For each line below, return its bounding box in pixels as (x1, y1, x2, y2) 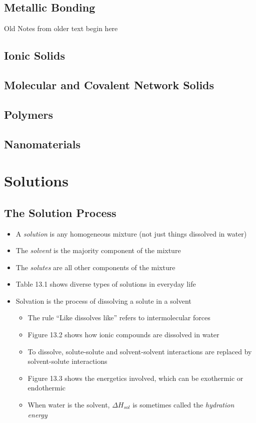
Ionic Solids (4, 48, 65, 63)
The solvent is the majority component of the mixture (15, 245, 181, 256)
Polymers (4, 106, 53, 122)
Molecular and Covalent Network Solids (4, 77, 214, 92)
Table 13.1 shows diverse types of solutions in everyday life (15, 279, 196, 289)
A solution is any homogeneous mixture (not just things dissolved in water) (15, 228, 247, 239)
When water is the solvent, (27, 399, 110, 410)
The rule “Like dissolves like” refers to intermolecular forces (27, 312, 210, 323)
